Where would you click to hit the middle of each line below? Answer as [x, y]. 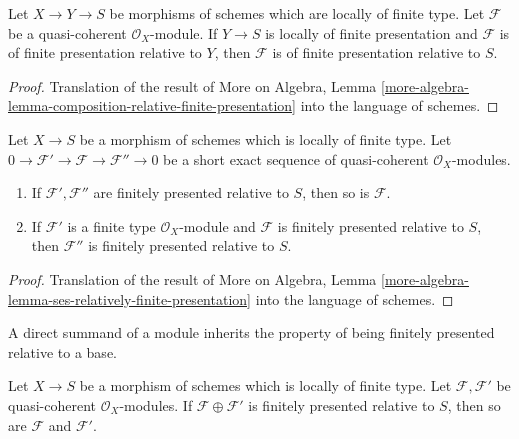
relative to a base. [62, 351]
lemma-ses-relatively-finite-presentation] [129, 298]
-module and [217, 225]
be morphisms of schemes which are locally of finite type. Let [297, 13]
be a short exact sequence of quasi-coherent [296, 158]
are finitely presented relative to [191, 192]
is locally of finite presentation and [371, 32]
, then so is [336, 192]
